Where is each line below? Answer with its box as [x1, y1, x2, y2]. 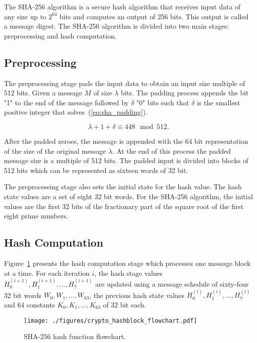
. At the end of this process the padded [112, 145, 231, 156]
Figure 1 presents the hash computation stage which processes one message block [4, 257, 251, 268]
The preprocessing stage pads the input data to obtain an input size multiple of [4, 78, 245, 88]
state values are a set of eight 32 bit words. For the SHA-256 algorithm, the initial [4, 191, 253, 201]
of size [93, 87, 112, 98]
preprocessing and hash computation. [4, 30, 117, 41]
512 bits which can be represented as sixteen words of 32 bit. [4, 165, 188, 175]
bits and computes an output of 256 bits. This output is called [59, 11, 249, 21]
